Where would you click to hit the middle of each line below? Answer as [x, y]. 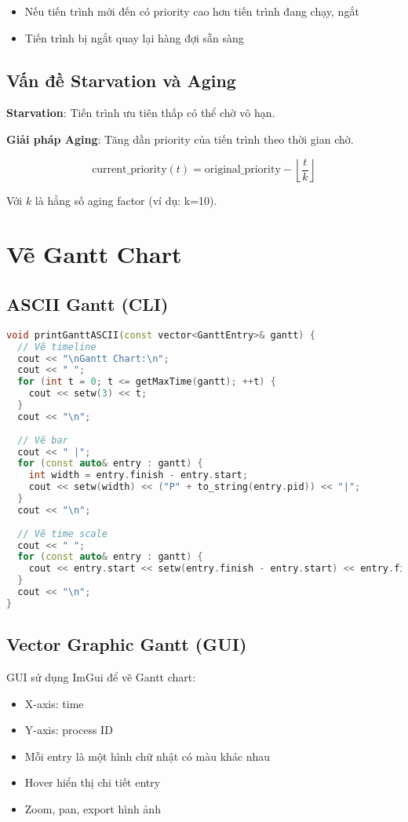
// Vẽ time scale [62, 533]
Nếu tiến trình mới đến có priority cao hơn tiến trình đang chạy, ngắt [192, 11]
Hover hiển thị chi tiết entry [93, 782]
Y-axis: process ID [69, 730]
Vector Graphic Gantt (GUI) [127, 644]
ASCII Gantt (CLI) [87, 303]
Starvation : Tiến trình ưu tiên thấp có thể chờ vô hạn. [141, 113]
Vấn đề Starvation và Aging [121, 80]
